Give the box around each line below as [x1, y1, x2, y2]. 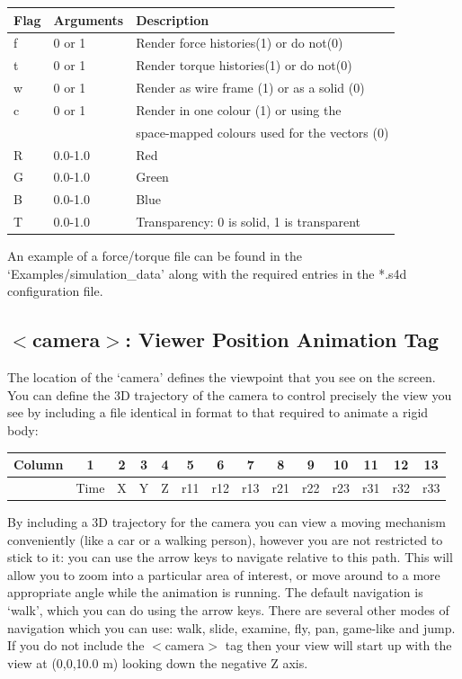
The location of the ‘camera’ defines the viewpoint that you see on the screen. [7, 368, 436, 387]
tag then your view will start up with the [225, 636, 452, 655]
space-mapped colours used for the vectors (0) [136, 122, 389, 141]
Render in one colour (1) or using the [136, 100, 342, 119]
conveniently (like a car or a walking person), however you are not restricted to [7, 530, 443, 549]
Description [136, 10, 209, 29]
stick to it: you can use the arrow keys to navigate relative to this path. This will [7, 548, 453, 567]
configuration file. [7, 281, 103, 300]
